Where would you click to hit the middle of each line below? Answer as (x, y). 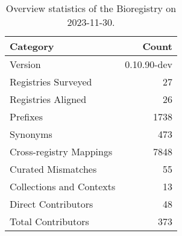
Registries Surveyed (51, 82)
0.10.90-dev (149, 64)
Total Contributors (49, 221)
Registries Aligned (48, 99)
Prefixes (27, 116)
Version (25, 64)
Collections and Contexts (63, 186)
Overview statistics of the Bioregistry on (91, 8)
